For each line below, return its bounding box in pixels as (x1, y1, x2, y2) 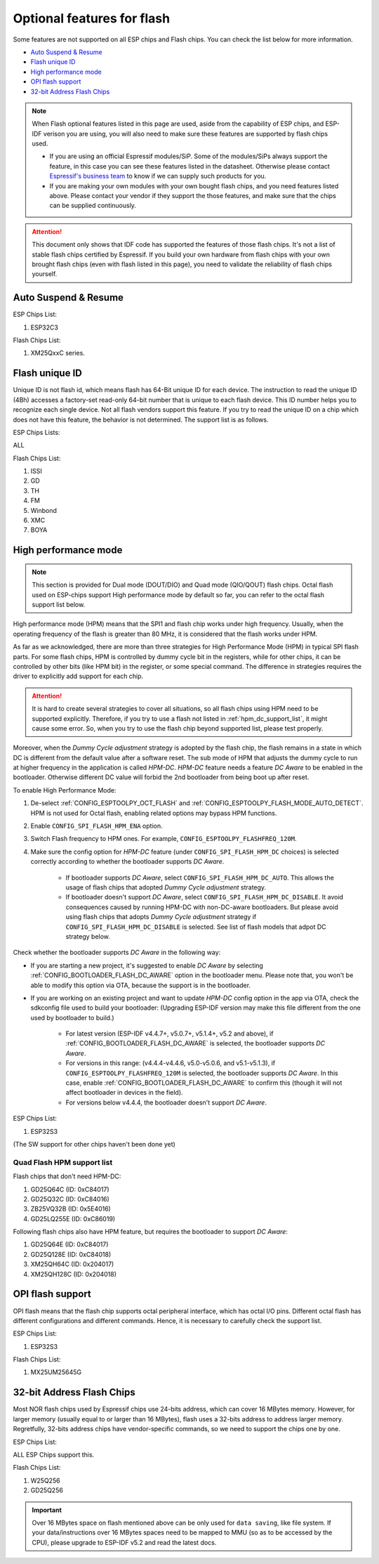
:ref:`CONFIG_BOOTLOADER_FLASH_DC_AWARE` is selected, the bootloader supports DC (65, 1039, 326, 1048)
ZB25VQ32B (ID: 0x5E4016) (30, 1205, 112, 1213)
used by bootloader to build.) (30, 1013, 115, 1022)
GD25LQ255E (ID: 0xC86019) (30, 1214, 116, 1223)
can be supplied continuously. (49, 201, 137, 210)
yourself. (32, 270, 58, 278)
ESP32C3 (30, 323, 59, 332)
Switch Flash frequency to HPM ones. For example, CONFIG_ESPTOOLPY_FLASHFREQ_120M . (30, 835, 298, 843)
